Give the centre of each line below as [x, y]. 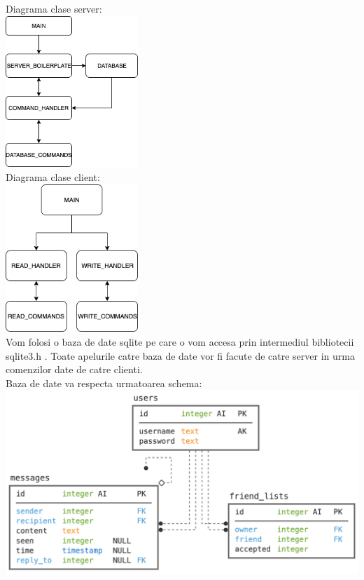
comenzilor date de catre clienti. [74, 369]
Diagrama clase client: [53, 177]
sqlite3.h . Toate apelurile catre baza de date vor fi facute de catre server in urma [180, 355]
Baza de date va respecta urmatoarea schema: [104, 383]
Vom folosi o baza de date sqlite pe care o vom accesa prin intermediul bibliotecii [180, 341]
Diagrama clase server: [54, 8]
